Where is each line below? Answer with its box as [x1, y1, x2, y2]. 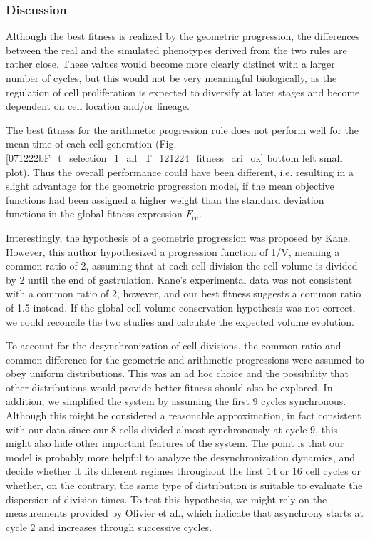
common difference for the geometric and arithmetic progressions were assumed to [6, 351, 364, 366]
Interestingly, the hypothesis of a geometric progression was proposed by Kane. [6, 230, 351, 245]
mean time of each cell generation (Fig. [6, 136, 177, 151]
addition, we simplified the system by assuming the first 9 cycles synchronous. [6, 394, 346, 409]
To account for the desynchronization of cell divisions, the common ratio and [6, 338, 341, 353]
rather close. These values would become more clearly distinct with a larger [6, 56, 335, 71]
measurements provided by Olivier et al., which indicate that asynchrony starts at [6, 505, 364, 520]
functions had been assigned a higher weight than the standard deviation [6, 192, 324, 207]
